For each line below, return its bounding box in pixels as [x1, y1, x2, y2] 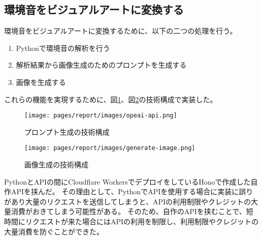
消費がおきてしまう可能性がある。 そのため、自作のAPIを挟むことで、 [11, 206, 246, 217]
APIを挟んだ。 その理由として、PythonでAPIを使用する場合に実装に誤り [11, 186, 253, 197]
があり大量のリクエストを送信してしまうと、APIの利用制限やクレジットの [4, 196, 251, 206]
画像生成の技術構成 [24, 159, 88, 170]
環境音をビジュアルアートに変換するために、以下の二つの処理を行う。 [4, 25, 237, 36]
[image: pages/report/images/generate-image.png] [24, 144, 195, 152]
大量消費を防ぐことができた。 [4, 226, 104, 236]
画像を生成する [16, 76, 66, 87]
